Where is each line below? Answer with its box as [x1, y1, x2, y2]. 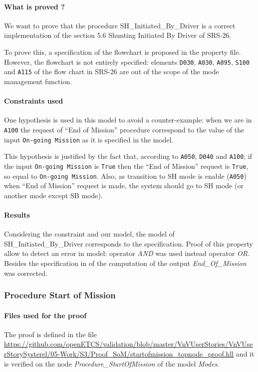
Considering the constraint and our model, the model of [4, 229, 175, 239]
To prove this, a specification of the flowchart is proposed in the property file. [4, 46, 241, 57]
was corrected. [4, 267, 47, 278]
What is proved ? [4, 1, 65, 11]
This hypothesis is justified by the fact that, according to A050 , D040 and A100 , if [4, 151, 253, 161]
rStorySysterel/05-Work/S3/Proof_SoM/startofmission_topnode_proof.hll [4, 348, 234, 359]
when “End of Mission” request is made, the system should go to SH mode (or [4, 180, 244, 191]
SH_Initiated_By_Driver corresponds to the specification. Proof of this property [4, 238, 253, 248]
